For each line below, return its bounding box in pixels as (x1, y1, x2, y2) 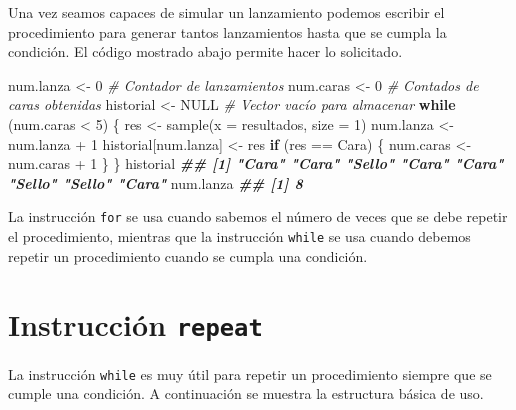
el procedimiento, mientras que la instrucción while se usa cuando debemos (8, 226, 471, 246)
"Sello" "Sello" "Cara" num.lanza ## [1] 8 (8, 172, 303, 193)
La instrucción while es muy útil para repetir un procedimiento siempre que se (8, 363, 492, 384)
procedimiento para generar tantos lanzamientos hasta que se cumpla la (8, 21, 447, 42)
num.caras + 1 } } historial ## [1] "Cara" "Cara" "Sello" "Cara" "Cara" (8, 153, 504, 174)
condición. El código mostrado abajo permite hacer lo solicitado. (8, 41, 403, 62)
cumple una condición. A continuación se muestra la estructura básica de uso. (8, 383, 484, 404)
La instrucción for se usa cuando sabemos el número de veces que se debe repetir (8, 206, 508, 227)
